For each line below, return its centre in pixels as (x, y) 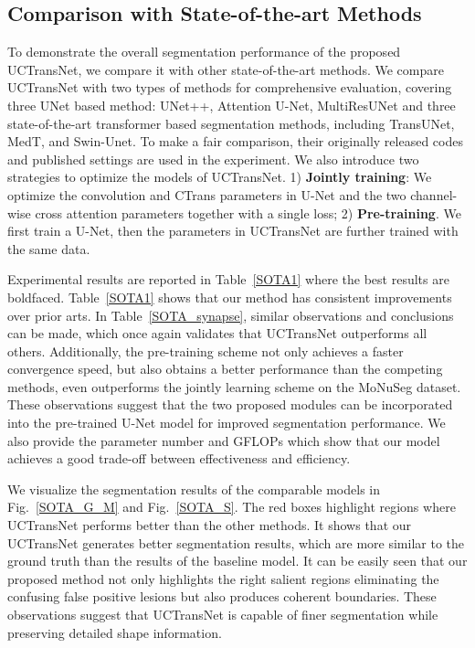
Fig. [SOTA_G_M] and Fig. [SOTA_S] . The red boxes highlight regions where (232, 507)
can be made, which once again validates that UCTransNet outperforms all (217, 333)
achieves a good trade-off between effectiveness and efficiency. (179, 458)
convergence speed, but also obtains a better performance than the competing (225, 369)
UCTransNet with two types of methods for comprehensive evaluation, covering (230, 87)
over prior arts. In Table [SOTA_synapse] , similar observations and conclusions (231, 315)
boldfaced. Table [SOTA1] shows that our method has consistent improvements (230, 297)
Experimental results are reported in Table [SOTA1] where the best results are (228, 279)
